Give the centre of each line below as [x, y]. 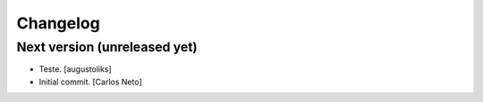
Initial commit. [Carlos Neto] [90, 82]
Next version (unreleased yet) [107, 47]
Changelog [58, 23]
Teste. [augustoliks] [75, 69]
